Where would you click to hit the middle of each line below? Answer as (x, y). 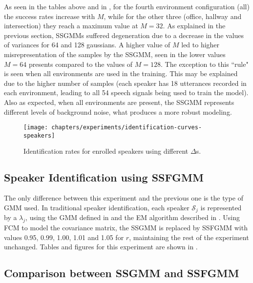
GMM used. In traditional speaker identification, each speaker (97, 207)
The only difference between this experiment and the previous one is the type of (124, 198)
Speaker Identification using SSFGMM (104, 177)
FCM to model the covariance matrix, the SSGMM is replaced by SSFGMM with (126, 228)
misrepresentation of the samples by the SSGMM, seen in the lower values (115, 54)
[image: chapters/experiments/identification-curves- (113, 128)
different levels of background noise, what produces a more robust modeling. (118, 111)
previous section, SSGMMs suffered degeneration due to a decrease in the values (124, 35)
